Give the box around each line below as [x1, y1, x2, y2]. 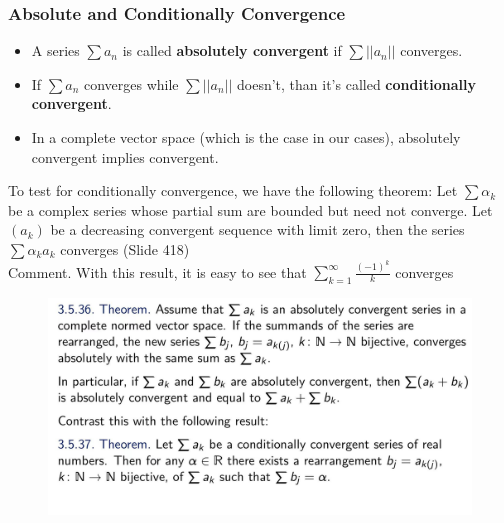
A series [31, 40, 80, 61]
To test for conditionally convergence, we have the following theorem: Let [8, 180, 458, 201]
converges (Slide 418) [60, 238, 190, 259]
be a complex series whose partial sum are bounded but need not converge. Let [8, 199, 493, 220]
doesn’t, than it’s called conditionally [237, 73, 476, 94]
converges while [83, 73, 179, 94]
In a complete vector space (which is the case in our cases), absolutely [31, 127, 461, 147]
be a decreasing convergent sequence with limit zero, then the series [50, 219, 465, 240]
